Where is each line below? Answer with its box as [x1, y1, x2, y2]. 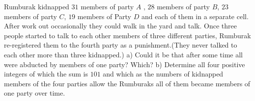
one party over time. [4, 88, 65, 98]
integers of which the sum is [4, 69, 88, 79]
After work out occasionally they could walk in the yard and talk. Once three [4, 21, 237, 31]
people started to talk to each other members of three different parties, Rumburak [4, 30, 251, 40]
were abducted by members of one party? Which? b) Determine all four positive [4, 59, 245, 69]
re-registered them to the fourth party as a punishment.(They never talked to [4, 40, 237, 50]
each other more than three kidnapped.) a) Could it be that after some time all [4, 49, 243, 59]
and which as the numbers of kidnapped [103, 69, 224, 79]
